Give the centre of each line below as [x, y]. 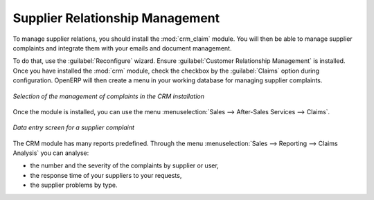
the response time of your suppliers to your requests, [106, 175]
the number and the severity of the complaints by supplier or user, [125, 165]
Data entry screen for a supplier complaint [74, 127]
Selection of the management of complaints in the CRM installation [108, 96]
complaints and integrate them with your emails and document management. [122, 48]
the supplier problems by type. [74, 185]
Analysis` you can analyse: [51, 153]
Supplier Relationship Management [116, 18]
